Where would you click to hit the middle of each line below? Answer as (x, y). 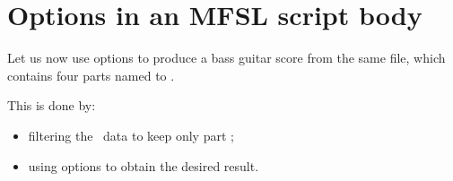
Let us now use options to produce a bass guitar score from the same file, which (226, 58)
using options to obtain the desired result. (144, 165)
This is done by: (52, 105)
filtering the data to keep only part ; (131, 135)
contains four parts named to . (91, 75)
